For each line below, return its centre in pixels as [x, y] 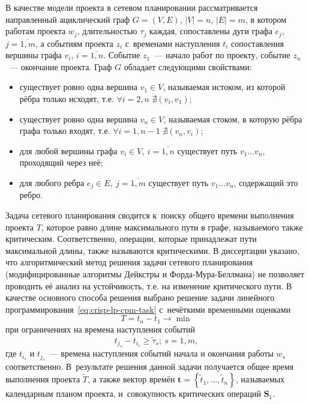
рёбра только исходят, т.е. [67, 99]
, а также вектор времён [131, 379]
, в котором [266, 19]
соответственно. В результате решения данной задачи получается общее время [150, 366]
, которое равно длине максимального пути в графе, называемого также [172, 227]
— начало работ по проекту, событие [222, 55]
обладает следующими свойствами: [188, 66]
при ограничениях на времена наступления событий [100, 329]
